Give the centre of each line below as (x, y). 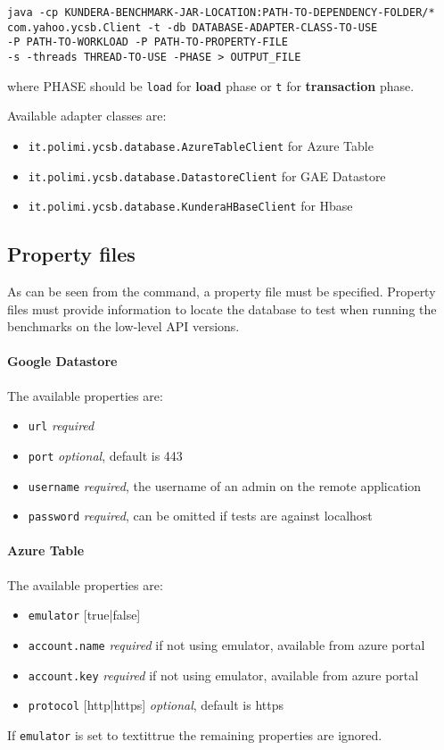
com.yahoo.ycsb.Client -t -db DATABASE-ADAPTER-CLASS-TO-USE (193, 27)
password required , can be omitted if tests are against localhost (200, 516)
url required (61, 425)
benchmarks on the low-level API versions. (123, 326)
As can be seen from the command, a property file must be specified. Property (222, 292)
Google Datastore (62, 361)
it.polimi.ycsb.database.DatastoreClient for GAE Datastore (207, 175)
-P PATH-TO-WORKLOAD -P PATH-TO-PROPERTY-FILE (148, 42)
